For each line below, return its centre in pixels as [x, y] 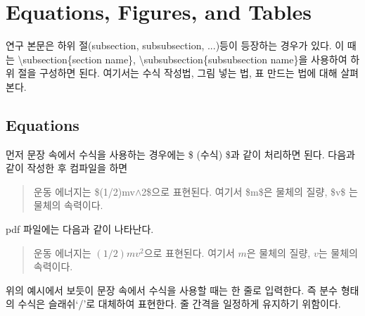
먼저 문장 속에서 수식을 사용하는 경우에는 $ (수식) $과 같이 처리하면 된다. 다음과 [180, 154]
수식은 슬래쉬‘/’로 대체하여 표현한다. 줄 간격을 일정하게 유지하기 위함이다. [179, 304]
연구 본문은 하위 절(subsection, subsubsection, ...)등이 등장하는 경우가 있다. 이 [175, 45]
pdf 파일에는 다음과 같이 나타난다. [80, 229]
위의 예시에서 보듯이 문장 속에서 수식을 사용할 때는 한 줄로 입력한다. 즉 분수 [172, 290]
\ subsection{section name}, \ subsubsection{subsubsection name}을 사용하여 [182, 59]
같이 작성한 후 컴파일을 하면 [67, 168]
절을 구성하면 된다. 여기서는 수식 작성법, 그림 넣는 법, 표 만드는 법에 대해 [178, 73]
